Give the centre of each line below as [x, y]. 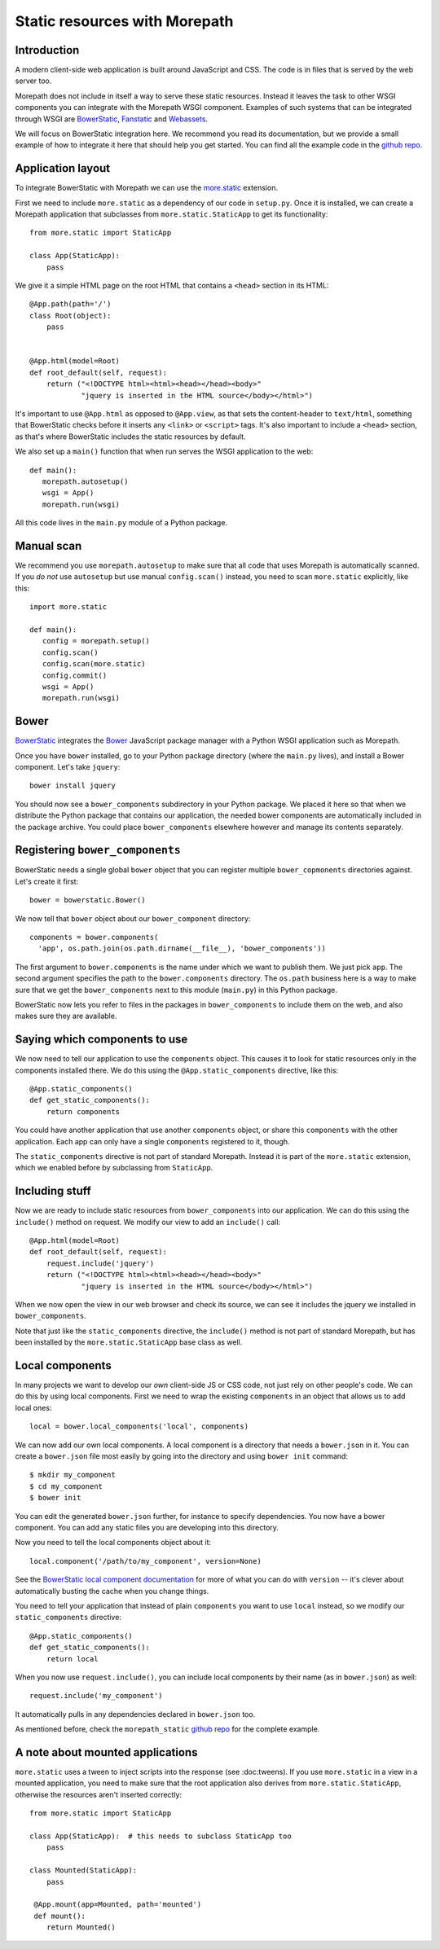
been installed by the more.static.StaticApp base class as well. [129, 1342]
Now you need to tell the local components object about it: [113, 1543]
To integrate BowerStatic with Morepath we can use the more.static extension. [147, 188]
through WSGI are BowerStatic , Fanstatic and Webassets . [111, 119]
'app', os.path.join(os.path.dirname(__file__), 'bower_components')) [182, 948]
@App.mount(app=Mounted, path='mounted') [118, 1905]
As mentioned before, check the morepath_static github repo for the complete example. [167, 1729]
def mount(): [59, 1916]
